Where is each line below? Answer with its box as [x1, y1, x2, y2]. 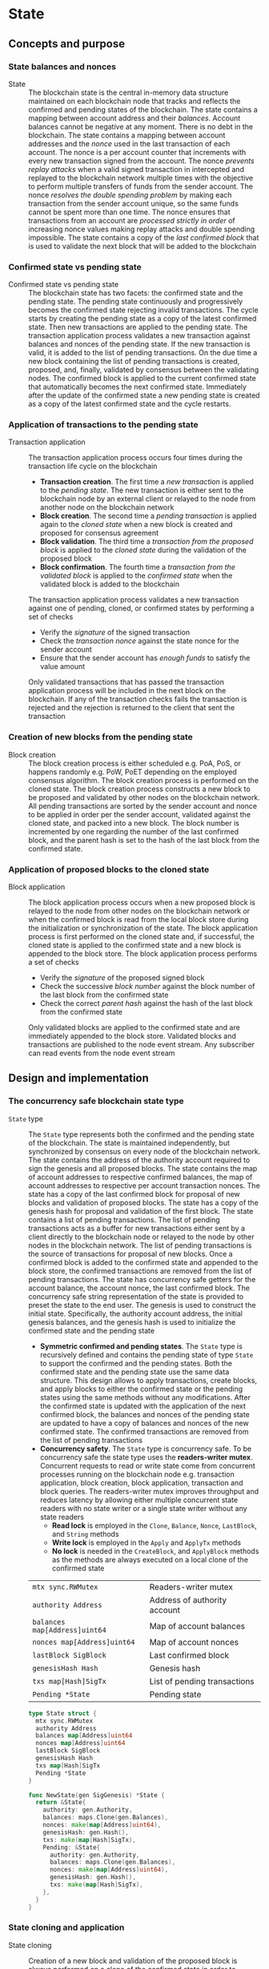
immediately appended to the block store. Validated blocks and [28, 1031, 236, 1041]
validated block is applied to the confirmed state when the [39, 571, 233, 581]
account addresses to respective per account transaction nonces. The [28, 1180, 260, 1190]
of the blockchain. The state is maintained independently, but [28, 1138, 231, 1147]
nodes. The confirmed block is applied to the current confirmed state [28, 374, 256, 383]
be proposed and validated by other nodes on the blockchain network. [28, 792, 260, 802]
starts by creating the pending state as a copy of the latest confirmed [28, 314, 257, 324]
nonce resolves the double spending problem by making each [28, 190, 232, 199]
